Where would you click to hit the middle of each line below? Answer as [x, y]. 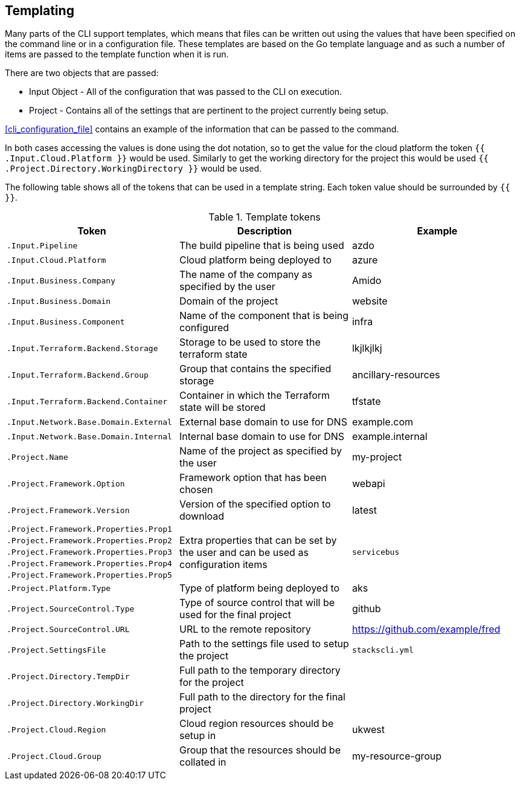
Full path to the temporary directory [260, 670]
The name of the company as [246, 275]
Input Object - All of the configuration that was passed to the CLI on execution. [186, 92]
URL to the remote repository [245, 629]
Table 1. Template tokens [265, 217]
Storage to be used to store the [250, 342]
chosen [196, 490]
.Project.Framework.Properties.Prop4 [89, 564]
